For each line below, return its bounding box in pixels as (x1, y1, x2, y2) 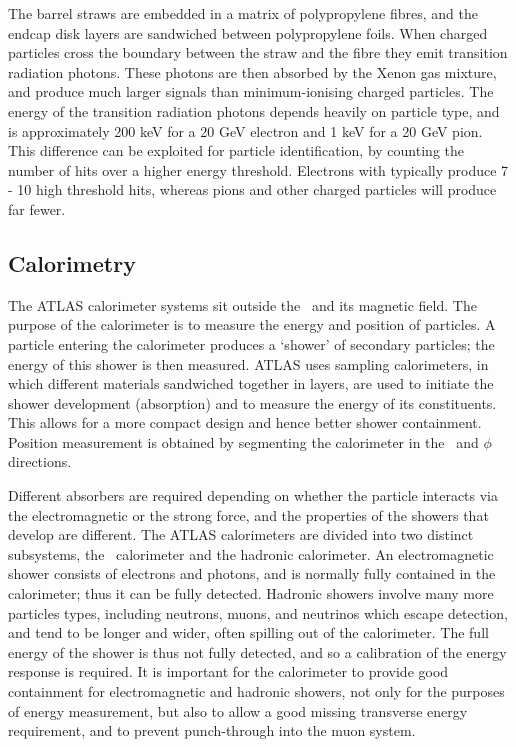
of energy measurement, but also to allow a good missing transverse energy (8, 700, 468, 721)
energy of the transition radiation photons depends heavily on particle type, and (8, 100, 500, 121)
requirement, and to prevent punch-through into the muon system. (8, 720, 416, 741)
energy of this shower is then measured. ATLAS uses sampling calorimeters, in (8, 353, 489, 374)
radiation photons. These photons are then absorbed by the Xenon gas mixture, (8, 61, 497, 82)
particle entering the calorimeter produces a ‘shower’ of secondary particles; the (8, 333, 495, 354)
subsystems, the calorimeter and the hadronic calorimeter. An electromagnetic (8, 543, 494, 564)
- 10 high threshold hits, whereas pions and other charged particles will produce (8, 179, 497, 200)
